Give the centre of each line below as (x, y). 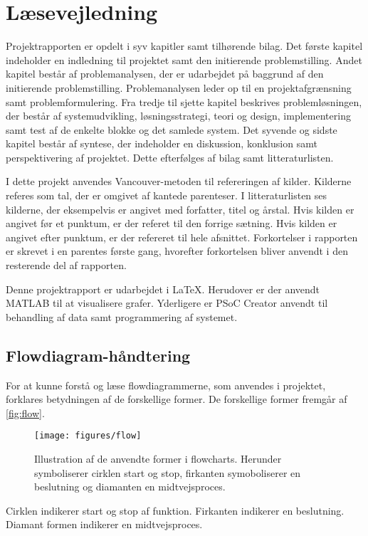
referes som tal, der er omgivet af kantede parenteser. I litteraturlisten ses (167, 195)
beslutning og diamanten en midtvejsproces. (130, 487)
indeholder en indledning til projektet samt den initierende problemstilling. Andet (184, 59)
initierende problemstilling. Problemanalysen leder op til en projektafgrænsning (179, 87)
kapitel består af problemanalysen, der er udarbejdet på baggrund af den (165, 74)
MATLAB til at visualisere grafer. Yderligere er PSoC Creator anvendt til (167, 303)
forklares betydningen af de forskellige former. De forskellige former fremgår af (177, 399)
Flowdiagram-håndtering (98, 355)
